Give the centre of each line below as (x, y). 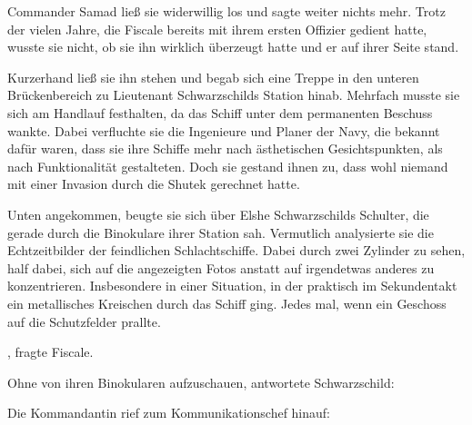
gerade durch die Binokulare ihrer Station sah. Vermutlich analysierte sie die (221, 232)
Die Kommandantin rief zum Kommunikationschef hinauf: (169, 413)
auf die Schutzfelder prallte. (84, 321)
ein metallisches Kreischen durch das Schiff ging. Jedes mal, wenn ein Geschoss (227, 303)
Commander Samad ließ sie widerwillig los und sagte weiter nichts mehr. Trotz (226, 11)
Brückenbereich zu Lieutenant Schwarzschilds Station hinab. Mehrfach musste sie (234, 95)
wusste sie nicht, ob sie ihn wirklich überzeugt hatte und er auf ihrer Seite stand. (233, 47)
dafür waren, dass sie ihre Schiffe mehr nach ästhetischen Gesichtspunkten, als (225, 148)
